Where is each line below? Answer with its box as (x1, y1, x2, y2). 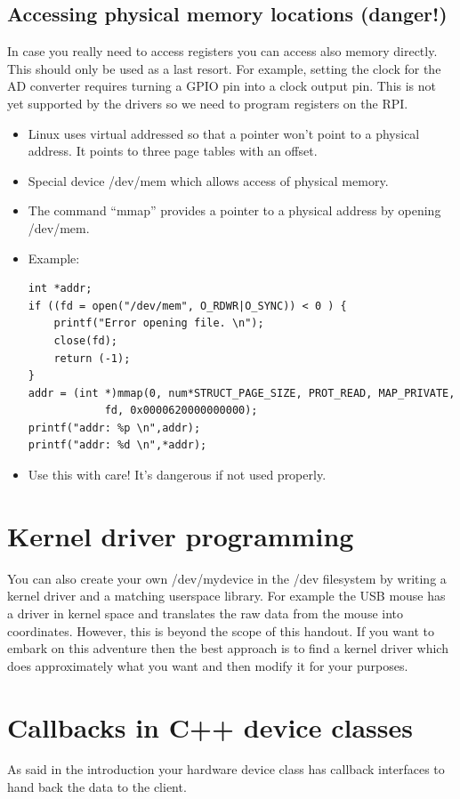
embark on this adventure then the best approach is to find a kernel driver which (7, 639, 448, 658)
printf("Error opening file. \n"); (53, 317, 264, 330)
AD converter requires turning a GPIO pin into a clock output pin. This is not (7, 77, 437, 95)
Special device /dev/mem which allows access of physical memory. (28, 171, 389, 190)
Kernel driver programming (7, 517, 354, 553)
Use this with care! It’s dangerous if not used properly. (28, 465, 327, 484)
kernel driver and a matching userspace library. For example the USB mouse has (7, 586, 446, 605)
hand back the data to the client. (7, 778, 187, 796)
